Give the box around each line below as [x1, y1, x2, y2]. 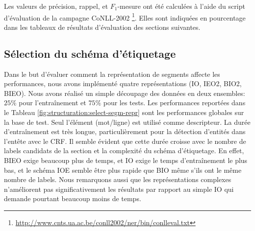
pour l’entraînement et [19, 97, 86, 108]
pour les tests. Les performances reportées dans [103, 97, 246, 108]
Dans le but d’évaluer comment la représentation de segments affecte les [4, 69, 220, 79]
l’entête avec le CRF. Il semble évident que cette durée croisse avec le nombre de [4, 136, 246, 146]
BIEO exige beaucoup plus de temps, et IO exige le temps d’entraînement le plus [4, 155, 248, 165]
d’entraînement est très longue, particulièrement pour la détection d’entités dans [4, 126, 246, 137]
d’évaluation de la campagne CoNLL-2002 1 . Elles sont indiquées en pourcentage [4, 11, 246, 23]
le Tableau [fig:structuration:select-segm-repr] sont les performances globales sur [4, 107, 244, 117]
